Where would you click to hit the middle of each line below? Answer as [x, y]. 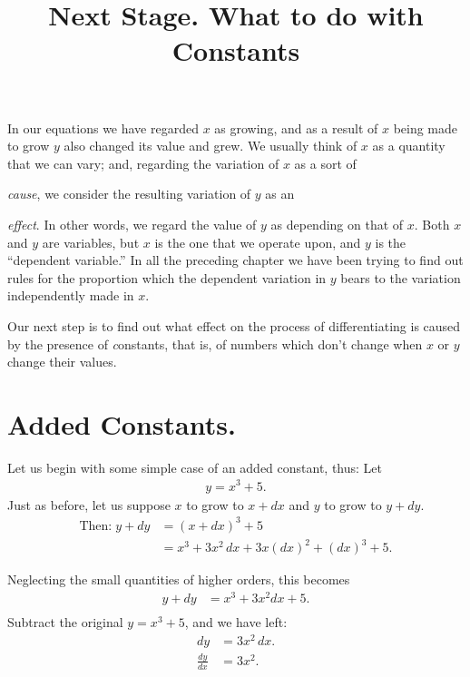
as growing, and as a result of [296, 128]
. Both [432, 224]
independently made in [71, 295]
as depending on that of [337, 224]
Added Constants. [122, 423]
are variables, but [91, 242]
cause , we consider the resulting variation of [129, 194]
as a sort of [325, 163]
